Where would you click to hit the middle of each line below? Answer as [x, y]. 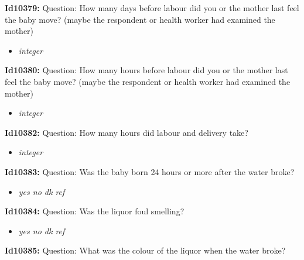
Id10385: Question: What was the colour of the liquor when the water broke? [145, 250]
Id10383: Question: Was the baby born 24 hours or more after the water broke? [150, 171]
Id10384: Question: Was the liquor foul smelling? [95, 211]
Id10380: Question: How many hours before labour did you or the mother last [146, 70]
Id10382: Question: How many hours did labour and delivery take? [127, 132]
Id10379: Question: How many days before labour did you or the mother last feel [152, 8]
